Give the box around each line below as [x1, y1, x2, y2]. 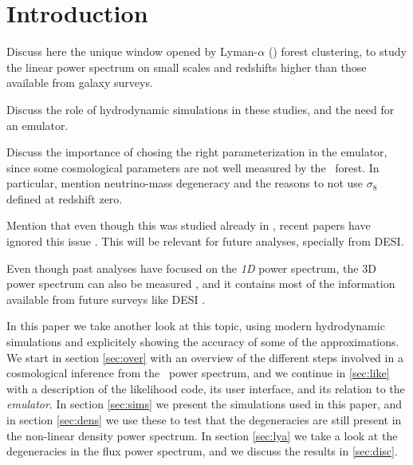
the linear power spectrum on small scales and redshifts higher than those [6, 58, 367, 75]
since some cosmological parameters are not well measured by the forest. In [6, 159, 380, 175]
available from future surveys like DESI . [6, 290, 206, 307]
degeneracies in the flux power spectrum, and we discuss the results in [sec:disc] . [6, 443, 398, 459]
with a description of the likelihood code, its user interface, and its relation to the [6, 380, 405, 396]
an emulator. [6, 116, 69, 133]
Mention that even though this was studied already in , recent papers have [6, 217, 371, 234]
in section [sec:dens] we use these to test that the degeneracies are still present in [6, 412, 402, 428]
